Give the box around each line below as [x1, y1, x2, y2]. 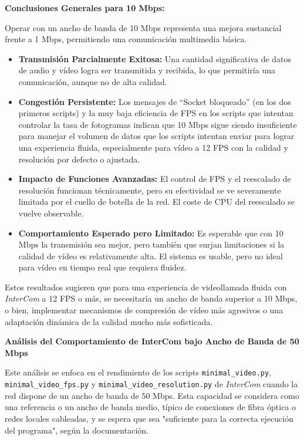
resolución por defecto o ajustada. [18, 153, 140, 165]
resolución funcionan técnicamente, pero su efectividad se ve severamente [18, 184, 281, 196]
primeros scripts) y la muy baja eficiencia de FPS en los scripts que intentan [18, 107, 293, 119]
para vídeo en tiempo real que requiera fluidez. [18, 261, 187, 273]
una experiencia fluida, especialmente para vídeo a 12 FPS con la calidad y [18, 141, 288, 153]
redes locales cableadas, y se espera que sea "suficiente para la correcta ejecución [5, 412, 293, 424]
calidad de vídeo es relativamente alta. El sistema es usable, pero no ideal [18, 249, 283, 262]
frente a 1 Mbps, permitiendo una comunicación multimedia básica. [5, 33, 247, 45]
